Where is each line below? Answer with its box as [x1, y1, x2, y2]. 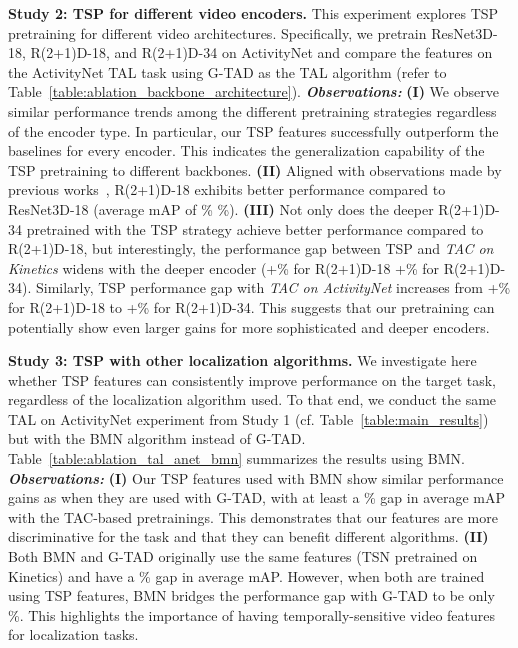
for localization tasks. [8, 624, 139, 645]
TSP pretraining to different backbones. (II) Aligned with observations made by [8, 159, 502, 180]
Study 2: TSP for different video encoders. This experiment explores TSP [8, 3, 499, 23]
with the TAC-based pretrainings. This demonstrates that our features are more [8, 506, 498, 527]
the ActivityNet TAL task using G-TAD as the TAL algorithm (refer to [8, 61, 447, 82]
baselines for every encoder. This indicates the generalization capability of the [8, 140, 485, 161]
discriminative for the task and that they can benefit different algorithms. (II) [8, 526, 489, 547]
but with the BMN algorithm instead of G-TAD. [8, 428, 306, 449]
